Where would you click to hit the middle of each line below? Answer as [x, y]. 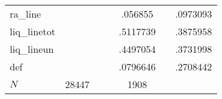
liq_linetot [33, 31]
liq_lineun [32, 49]
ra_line [26, 14]
